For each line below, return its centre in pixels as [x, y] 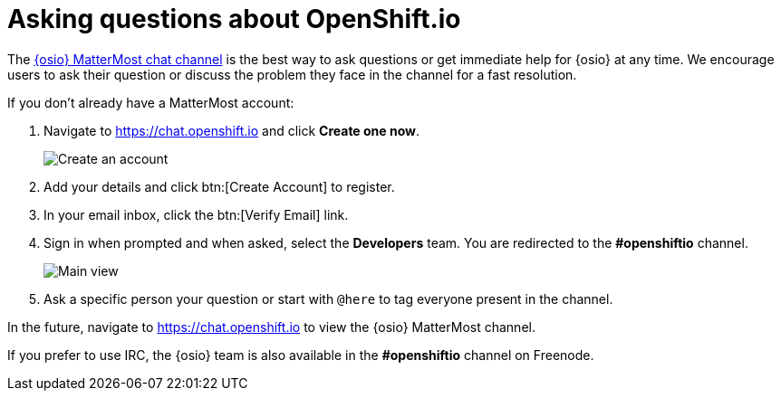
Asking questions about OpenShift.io [234, 19]
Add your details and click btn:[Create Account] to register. [219, 186]
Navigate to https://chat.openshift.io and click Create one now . [232, 130]
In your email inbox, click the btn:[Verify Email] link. [196, 214]
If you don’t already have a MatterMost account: [151, 102]
